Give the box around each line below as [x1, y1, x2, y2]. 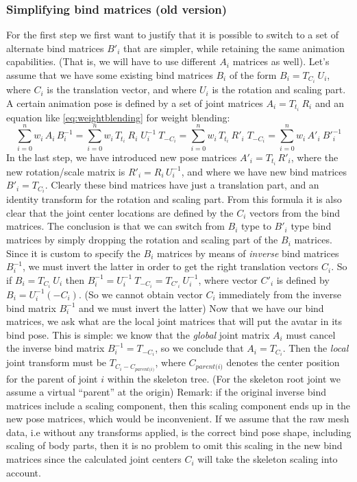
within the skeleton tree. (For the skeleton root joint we [107, 371, 341, 385]
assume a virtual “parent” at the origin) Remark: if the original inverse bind [6, 385, 326, 399]
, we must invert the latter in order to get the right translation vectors [22, 259, 319, 274]
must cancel [286, 327, 336, 341]
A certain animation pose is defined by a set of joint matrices [6, 95, 263, 110]
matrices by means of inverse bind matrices [156, 245, 339, 260]
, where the [291, 149, 338, 164]
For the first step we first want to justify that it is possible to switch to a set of [6, 27, 339, 42]
